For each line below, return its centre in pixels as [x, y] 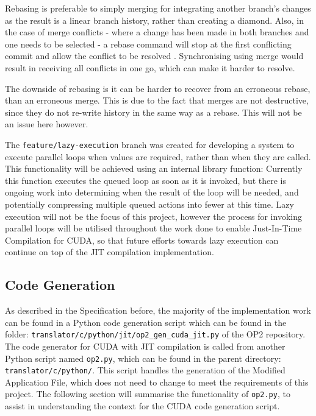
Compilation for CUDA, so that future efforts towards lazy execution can [142, 240]
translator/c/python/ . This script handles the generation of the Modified [145, 370]
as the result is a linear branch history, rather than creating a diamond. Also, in [154, 20]
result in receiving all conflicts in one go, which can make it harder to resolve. [150, 67]
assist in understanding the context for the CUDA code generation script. [142, 406]
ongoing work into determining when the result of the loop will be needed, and [152, 192]
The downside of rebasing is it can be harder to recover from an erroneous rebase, [158, 88]
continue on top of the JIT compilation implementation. [110, 252]
